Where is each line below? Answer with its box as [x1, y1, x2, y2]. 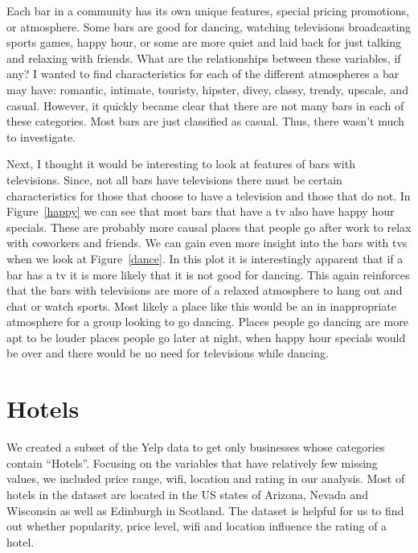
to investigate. [6, 128, 76, 145]
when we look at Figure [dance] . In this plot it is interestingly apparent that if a [6, 250, 404, 266]
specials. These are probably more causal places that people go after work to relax [6, 218, 412, 235]
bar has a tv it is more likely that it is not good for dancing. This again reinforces [6, 266, 410, 283]
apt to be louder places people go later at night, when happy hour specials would [6, 328, 406, 345]
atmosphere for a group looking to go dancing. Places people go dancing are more [6, 313, 408, 330]
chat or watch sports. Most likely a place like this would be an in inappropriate [6, 297, 397, 314]
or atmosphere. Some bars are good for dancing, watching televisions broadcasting [6, 18, 412, 35]
